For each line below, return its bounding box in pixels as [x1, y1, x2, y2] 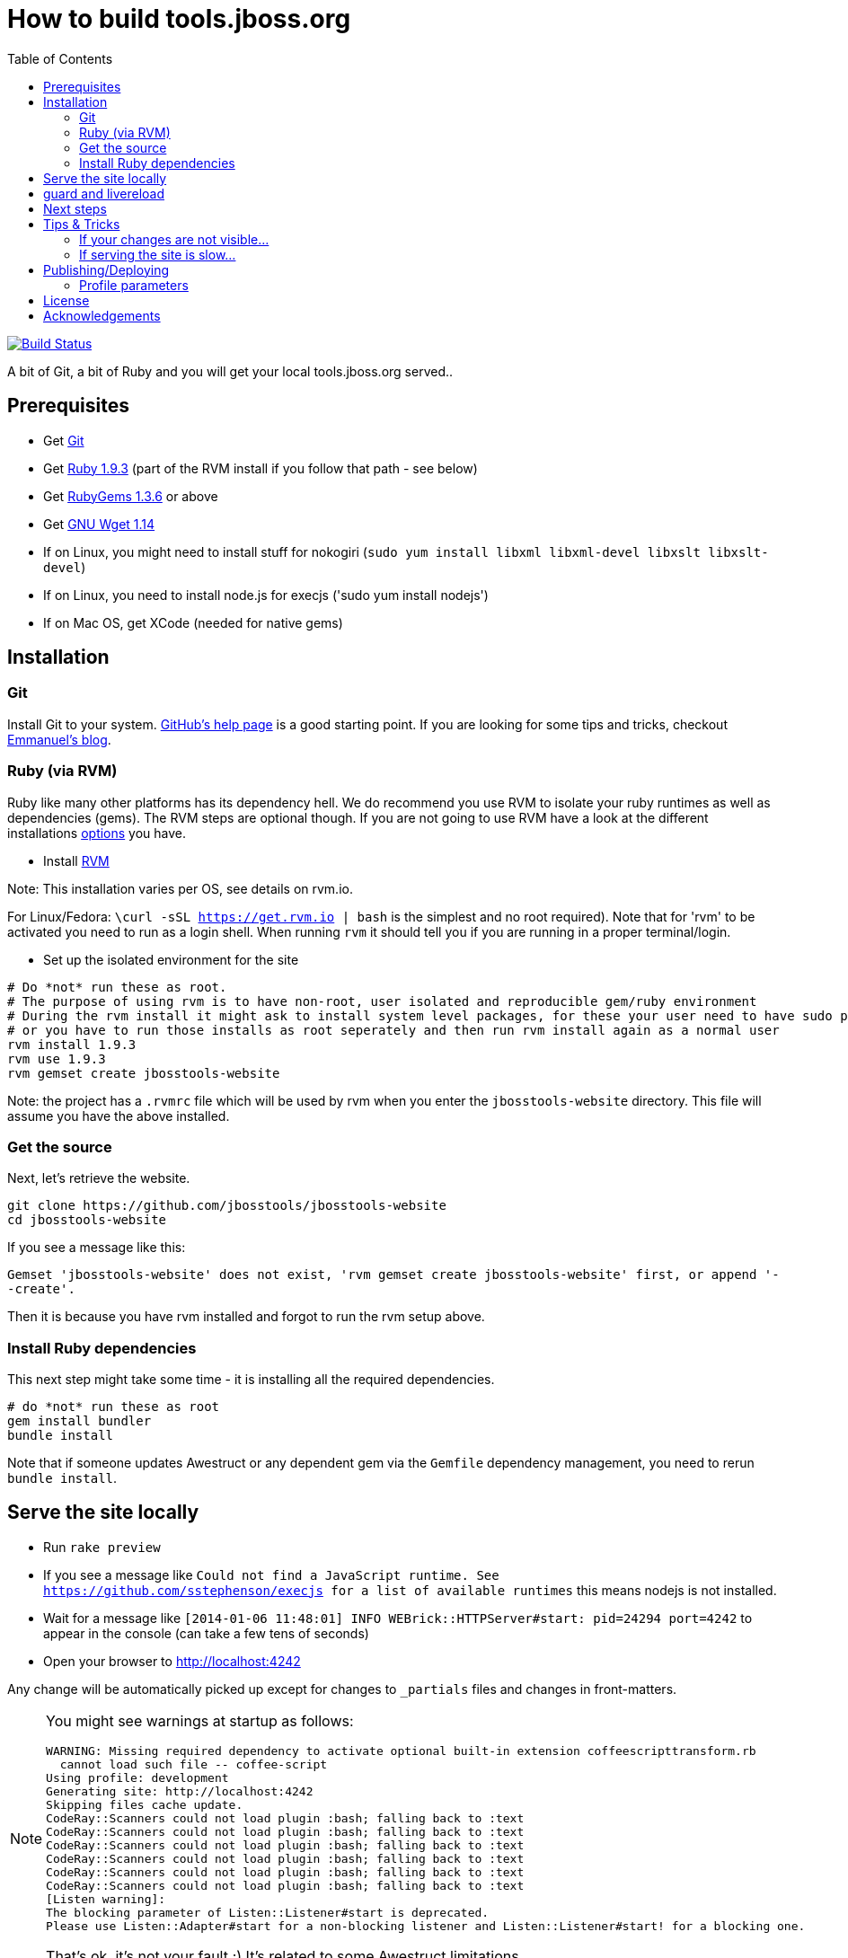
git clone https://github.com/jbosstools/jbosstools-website [7, 1198, 446, 1213]
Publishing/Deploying [43, 261, 169, 278]
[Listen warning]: [46, 1892, 166, 1906]
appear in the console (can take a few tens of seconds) [43, 1625, 369, 1641]
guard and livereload [43, 185, 165, 201]
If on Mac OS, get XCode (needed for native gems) [43, 614, 343, 631]
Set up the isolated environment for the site [43, 951, 299, 967]
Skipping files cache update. [46, 1797, 243, 1812]
